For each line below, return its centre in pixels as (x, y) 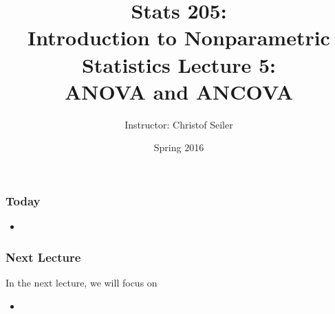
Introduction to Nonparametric (179, 37)
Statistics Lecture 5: (179, 64)
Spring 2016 (179, 147)
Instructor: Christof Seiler (179, 124)
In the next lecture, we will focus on (82, 282)
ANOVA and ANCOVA (179, 91)
